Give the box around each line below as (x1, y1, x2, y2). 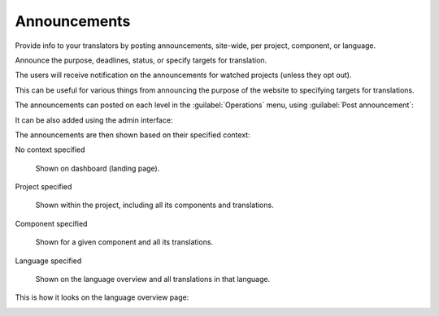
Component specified (15, 219, 88, 228)
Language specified (15, 256, 82, 266)
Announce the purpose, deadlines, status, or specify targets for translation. (15, 55, 267, 65)
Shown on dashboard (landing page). (35, 163, 160, 173)
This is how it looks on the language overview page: (15, 292, 189, 302)
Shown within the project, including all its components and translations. (35, 200, 274, 210)
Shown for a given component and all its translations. (35, 237, 214, 247)
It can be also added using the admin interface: (15, 115, 173, 125)
